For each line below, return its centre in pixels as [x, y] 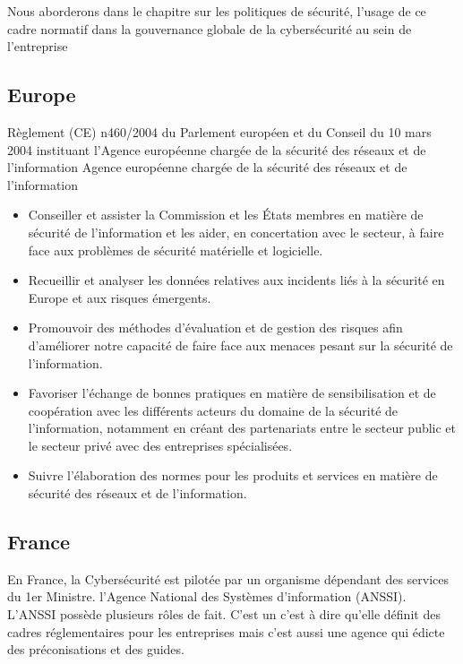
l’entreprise [38, 46]
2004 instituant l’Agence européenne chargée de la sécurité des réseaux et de [217, 149]
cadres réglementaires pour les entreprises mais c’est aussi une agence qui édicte [226, 631]
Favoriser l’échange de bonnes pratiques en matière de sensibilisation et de [232, 393]
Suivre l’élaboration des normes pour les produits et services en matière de [233, 475]
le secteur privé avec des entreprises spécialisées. [160, 445]
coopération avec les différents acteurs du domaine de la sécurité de [213, 410]
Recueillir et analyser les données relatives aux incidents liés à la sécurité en [236, 280]
